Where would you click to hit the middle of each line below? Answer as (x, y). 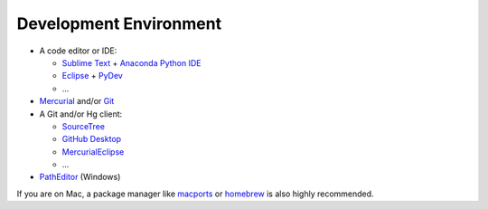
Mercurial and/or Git (77, 101)
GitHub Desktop (92, 139)
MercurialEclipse (93, 152)
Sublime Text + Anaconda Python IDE (131, 62)
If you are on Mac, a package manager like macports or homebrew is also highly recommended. (195, 194)
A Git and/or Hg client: (81, 114)
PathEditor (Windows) (80, 177)
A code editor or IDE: (78, 51)
